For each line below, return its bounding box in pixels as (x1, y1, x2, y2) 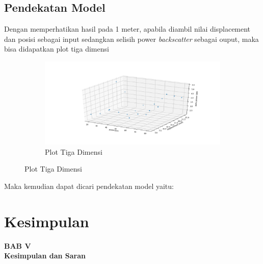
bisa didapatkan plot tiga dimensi (4, 43, 109, 54)
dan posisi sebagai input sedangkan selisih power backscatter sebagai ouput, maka (4, 33, 259, 44)
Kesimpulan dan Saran (4, 250, 86, 261)
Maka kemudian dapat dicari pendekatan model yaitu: (4, 181, 174, 191)
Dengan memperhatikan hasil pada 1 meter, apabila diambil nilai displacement (4, 23, 251, 34)
